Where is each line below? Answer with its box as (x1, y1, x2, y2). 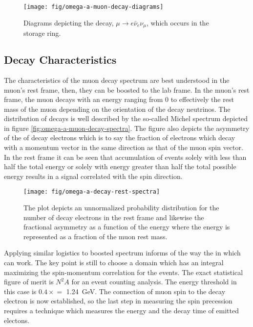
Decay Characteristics (4, 52, 117, 67)
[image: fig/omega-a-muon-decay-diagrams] (23, 3, 164, 10)
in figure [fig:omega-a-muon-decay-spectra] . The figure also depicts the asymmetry (4, 123, 250, 133)
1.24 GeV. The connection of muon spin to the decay (66, 286, 226, 296)
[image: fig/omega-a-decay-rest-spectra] (23, 188, 160, 196)
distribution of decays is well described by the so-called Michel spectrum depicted (4, 113, 248, 124)
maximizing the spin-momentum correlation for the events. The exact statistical (4, 267, 243, 277)
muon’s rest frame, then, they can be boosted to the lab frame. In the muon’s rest (4, 84, 250, 95)
